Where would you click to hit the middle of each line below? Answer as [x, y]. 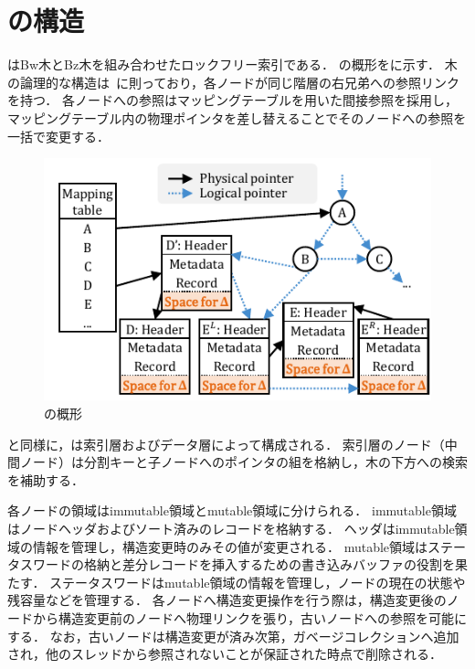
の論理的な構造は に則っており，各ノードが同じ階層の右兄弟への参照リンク [233, 82]
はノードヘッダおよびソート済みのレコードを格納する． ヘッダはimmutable [231, 528]
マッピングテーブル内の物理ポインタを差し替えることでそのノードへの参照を [237, 117]
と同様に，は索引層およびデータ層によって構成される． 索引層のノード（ [226, 444]
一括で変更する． [58, 136]
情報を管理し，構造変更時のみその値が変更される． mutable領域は [230, 546]
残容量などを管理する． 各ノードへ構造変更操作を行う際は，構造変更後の [227, 600]
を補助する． [46, 479]
